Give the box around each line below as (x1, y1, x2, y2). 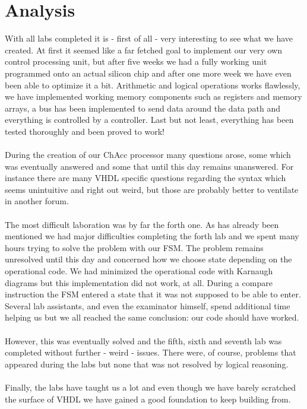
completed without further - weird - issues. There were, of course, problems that (5, 346, 296, 359)
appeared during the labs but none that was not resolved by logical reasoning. (5, 357, 289, 370)
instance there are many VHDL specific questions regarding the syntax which (5, 172, 286, 184)
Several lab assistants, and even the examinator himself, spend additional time (5, 299, 290, 312)
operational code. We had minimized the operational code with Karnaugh (5, 265, 273, 277)
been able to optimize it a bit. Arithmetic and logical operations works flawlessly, (5, 78, 300, 91)
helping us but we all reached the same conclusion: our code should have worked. (5, 311, 299, 324)
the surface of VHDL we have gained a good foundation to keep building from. (5, 392, 291, 405)
